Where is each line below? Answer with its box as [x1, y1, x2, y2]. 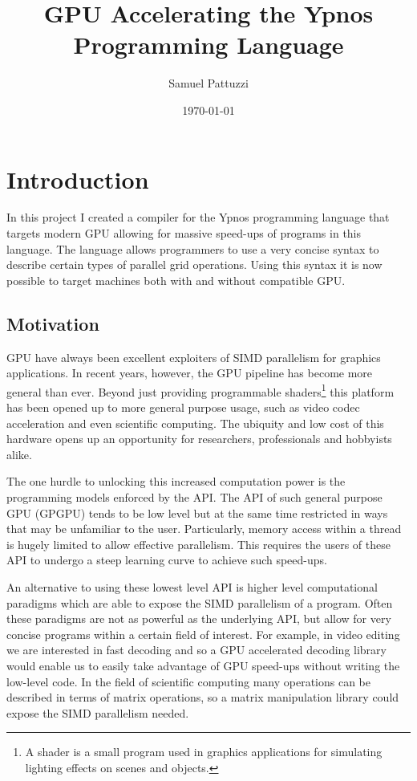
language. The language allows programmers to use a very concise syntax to [6, 240, 379, 257]
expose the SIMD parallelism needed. [6, 704, 189, 721]
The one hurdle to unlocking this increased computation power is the [6, 473, 346, 490]
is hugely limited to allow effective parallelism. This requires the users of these [6, 535, 391, 552]
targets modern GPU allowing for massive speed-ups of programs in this [6, 225, 362, 242]
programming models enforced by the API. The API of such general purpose [6, 489, 383, 506]
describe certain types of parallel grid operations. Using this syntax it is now [6, 256, 383, 273]
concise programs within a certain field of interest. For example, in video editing [6, 625, 400, 642]
